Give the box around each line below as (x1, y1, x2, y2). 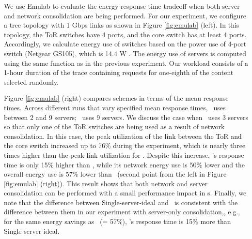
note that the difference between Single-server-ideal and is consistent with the (4, 197, 238, 207)
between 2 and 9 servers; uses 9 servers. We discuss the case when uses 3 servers (4, 112, 248, 122)
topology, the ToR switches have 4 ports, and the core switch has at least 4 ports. (4, 29, 247, 39)
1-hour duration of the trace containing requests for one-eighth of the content (4, 67, 234, 77)
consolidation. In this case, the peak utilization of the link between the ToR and (4, 131, 242, 141)
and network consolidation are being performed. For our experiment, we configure (4, 10, 246, 20)
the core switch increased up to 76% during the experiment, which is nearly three (4, 140, 246, 150)
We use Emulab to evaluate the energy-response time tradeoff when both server (4, 1, 240, 11)
